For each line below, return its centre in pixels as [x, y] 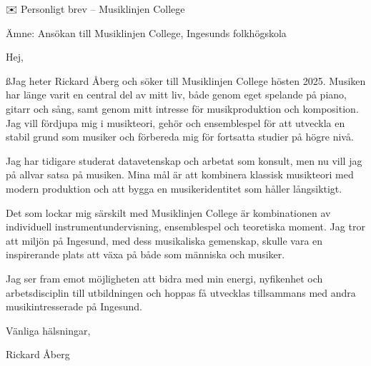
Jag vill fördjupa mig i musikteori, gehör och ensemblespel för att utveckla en [175, 122]
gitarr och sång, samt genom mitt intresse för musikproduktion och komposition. [182, 108]
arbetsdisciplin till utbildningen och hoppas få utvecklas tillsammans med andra [181, 292]
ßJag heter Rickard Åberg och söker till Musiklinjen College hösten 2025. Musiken [186, 80]
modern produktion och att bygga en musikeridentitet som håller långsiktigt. [174, 188]
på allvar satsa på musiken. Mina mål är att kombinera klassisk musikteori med [180, 174]
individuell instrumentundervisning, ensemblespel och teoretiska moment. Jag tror [185, 227]
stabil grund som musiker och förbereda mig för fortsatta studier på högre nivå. [180, 137]
